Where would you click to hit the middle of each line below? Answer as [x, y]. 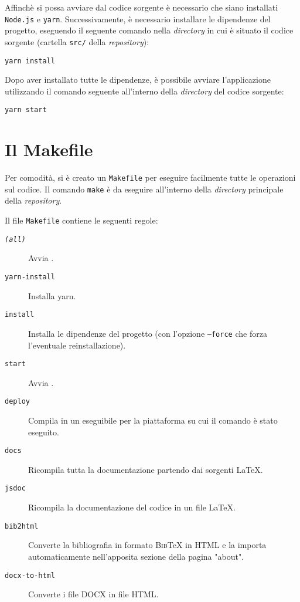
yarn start [26, 110]
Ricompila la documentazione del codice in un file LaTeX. [132, 507]
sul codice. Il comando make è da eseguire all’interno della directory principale [144, 189]
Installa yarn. [52, 295]
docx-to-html [30, 575]
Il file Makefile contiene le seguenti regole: [81, 220]
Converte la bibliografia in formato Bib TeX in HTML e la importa [147, 545]
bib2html [22, 526]
